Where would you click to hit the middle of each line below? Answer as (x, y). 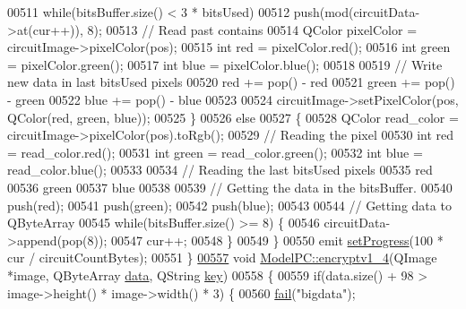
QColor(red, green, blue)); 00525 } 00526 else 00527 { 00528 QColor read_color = (233, 117)
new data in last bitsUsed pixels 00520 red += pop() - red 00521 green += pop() (231, 82)
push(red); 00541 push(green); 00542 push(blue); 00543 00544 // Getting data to (229, 205)
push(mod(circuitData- (357, 12)
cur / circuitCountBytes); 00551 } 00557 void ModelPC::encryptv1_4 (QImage (222, 257)
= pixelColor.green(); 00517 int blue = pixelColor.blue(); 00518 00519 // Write (225, 64)
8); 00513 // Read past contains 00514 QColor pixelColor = (252, 29)
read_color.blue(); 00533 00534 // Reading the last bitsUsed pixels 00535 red (220, 170)
